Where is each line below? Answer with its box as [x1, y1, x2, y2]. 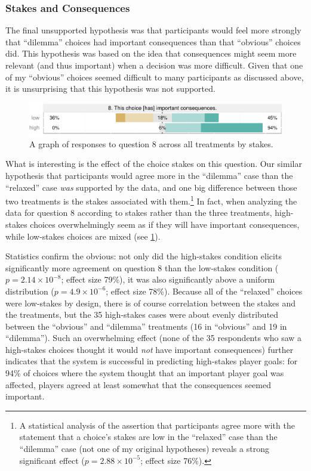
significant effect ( [19, 454, 85, 466]
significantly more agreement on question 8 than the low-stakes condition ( [5, 261, 279, 274]
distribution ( [5, 284, 54, 297]
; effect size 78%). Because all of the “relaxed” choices [106, 284, 303, 297]
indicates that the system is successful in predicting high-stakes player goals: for [5, 355, 298, 367]
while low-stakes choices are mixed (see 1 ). [5, 230, 161, 242]
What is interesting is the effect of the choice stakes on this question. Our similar [5, 157, 302, 170]
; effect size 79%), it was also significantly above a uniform [61, 273, 275, 286]
